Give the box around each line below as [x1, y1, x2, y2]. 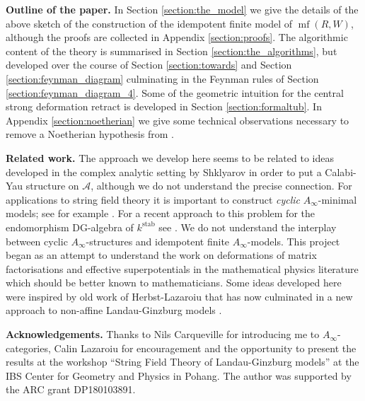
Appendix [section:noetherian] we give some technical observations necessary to [6, 112, 349, 127]
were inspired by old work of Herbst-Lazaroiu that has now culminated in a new [6, 289, 353, 303]
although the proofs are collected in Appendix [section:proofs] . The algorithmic [6, 30, 348, 45]
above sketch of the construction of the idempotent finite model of [6, 16, 293, 30]
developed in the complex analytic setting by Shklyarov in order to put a [6, 164, 322, 179]
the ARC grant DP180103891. [6, 382, 136, 397]
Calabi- [325, 164, 357, 179]
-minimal [318, 192, 357, 207]
